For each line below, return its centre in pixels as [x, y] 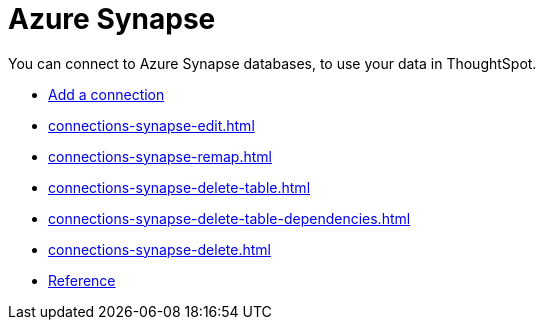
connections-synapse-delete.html [159, 249]
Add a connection [106, 94]
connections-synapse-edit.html [151, 125]
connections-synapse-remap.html [160, 156]
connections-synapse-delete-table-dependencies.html [229, 218]
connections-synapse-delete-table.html [179, 187]
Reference [82, 280]
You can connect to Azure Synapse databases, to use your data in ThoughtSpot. [272, 63]
